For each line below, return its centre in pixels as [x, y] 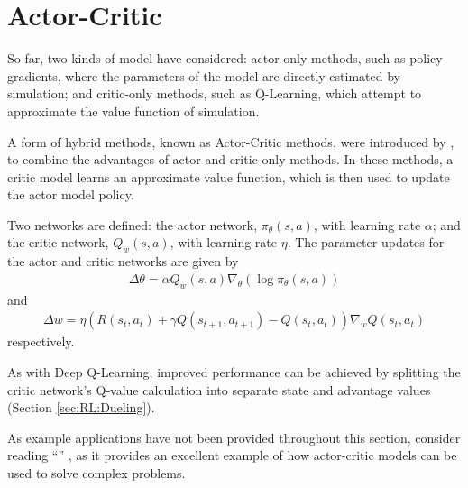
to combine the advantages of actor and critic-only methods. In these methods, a [230, 159]
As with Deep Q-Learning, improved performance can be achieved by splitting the [234, 371]
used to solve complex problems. [96, 472]
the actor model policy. [71, 194]
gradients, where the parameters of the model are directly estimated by [204, 75]
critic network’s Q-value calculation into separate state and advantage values [219, 389]
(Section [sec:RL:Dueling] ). [81, 407]
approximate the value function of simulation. [133, 110]
